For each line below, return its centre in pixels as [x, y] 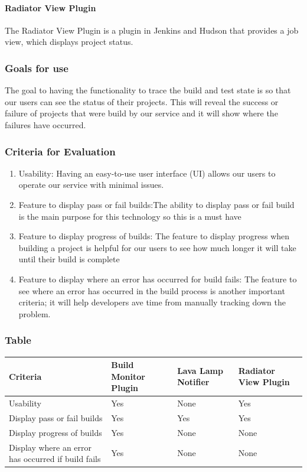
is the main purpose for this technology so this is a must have [130, 216]
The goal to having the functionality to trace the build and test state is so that [148, 90]
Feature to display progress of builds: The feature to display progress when [154, 236]
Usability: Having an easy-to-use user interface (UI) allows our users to [147, 173]
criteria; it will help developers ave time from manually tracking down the [152, 302]
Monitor [128, 376]
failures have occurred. [45, 124]
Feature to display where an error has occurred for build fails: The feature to [158, 279]
